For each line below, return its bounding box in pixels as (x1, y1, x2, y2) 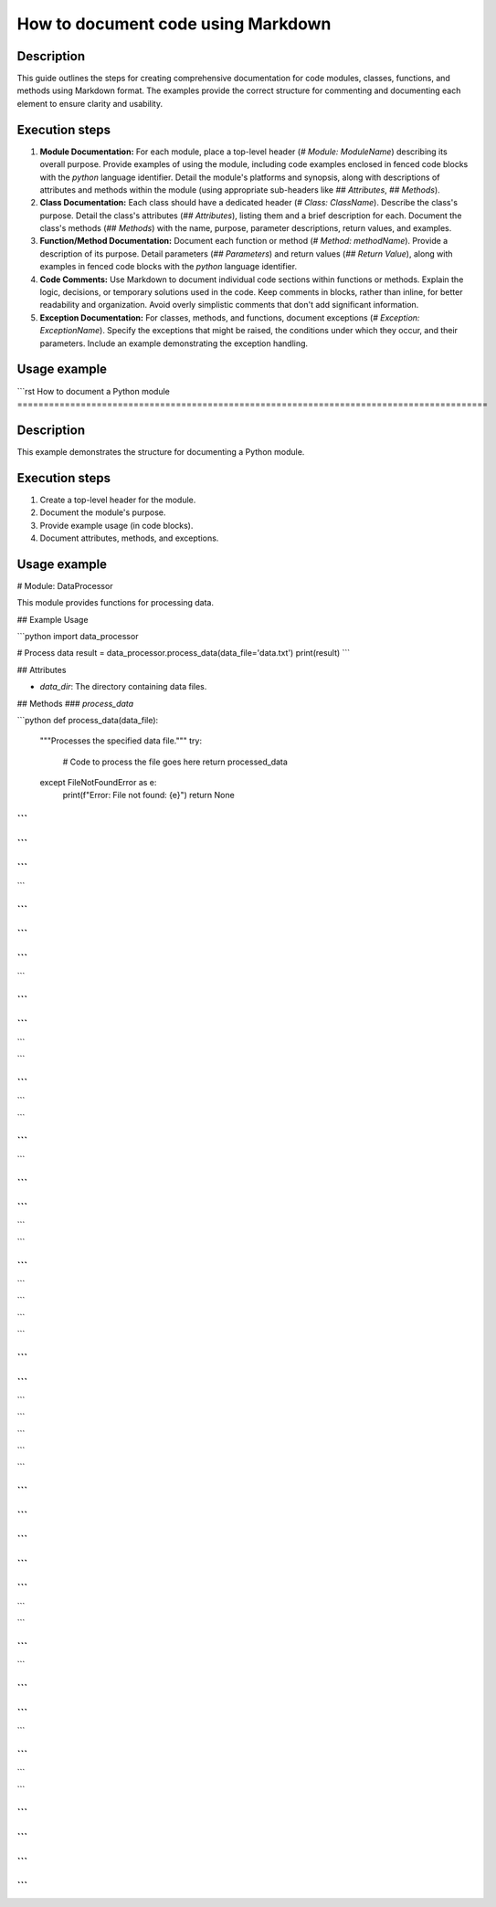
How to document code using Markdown (16, 14, 332, 34)
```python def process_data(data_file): (16, 714, 159, 725)
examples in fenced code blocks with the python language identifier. (39, 261, 297, 272)
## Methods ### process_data (16, 698, 134, 709)
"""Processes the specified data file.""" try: (39, 735, 203, 746)
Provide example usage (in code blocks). (39, 520, 194, 531)
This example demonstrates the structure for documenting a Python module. (16, 446, 305, 457)
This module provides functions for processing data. (16, 597, 215, 608)
